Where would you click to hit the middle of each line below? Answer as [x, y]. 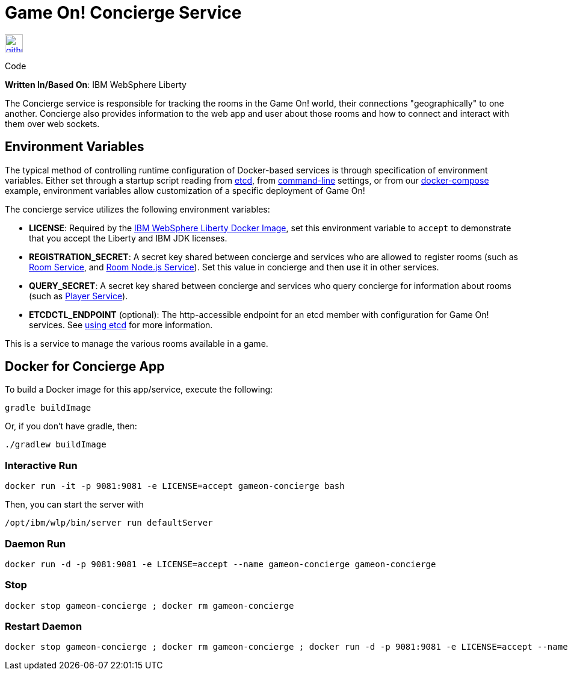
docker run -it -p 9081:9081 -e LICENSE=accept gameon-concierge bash [175, 486]
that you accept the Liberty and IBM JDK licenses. [128, 238]
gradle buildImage [48, 408]
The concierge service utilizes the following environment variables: [137, 209]
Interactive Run [41, 465]
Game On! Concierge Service [123, 13]
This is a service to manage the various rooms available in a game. [137, 343]
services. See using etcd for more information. [121, 325]
